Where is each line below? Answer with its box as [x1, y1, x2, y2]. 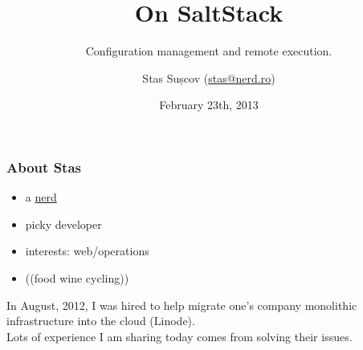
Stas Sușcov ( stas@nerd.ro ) [142, 69, 275, 86]
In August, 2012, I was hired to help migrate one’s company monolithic [6, 296, 357, 313]
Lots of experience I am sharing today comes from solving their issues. [6, 328, 353, 344]
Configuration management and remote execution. [85, 43, 332, 59]
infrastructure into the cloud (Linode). [6, 312, 195, 329]
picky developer [25, 215, 102, 232]
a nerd [25, 189, 57, 206]
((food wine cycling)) [25, 269, 129, 286]
